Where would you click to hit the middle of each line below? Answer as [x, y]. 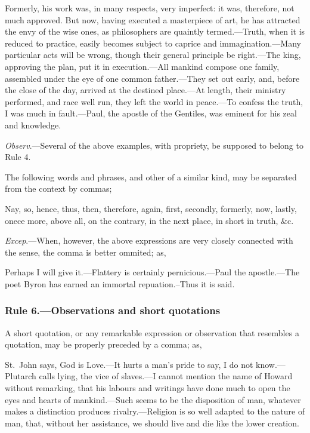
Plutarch [21, 376]
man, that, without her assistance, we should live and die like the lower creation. [152, 423]
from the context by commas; [58, 188]
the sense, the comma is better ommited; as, [86, 252]
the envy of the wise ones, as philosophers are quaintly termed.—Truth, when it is [155, 31]
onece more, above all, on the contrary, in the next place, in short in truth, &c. [149, 220]
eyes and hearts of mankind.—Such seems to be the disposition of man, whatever [153, 399]
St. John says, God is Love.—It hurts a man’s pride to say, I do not [129, 364]
